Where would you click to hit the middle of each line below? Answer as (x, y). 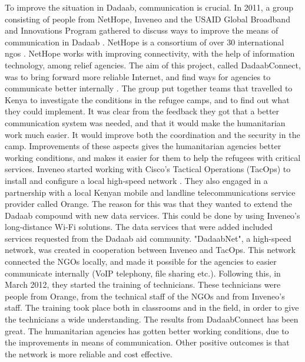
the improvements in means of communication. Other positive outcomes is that (147, 342)
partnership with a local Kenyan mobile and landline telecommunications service (150, 192)
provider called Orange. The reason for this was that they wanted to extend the (149, 204)
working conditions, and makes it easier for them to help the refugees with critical (153, 157)
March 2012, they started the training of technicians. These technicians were (143, 284)
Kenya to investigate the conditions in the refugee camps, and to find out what (147, 99)
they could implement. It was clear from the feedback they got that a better (142, 111)
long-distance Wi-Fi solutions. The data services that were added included (139, 227)
